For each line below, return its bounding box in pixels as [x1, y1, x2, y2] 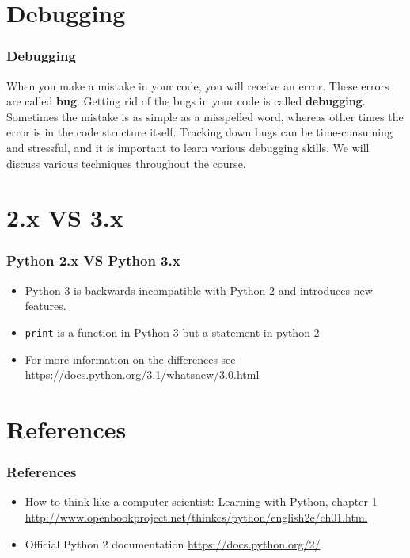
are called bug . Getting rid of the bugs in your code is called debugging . [6, 93, 366, 109]
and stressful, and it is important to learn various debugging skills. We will [6, 139, 370, 155]
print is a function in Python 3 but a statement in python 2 [25, 323, 320, 340]
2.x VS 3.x [6, 201, 123, 234]
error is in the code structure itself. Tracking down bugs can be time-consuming [6, 124, 393, 140]
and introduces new [278, 281, 373, 298]
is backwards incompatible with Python [74, 281, 266, 298]
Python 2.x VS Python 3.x [6, 250, 180, 270]
